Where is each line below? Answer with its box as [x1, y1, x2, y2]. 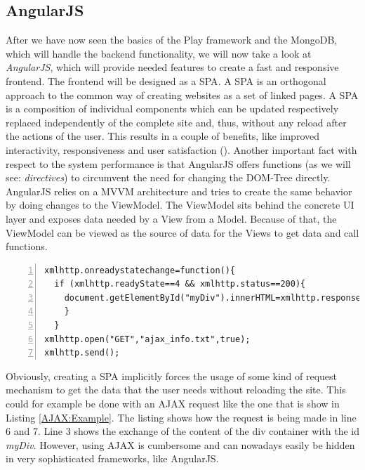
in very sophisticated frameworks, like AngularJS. [6, 451, 219, 466]
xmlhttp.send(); [44, 348, 120, 358]
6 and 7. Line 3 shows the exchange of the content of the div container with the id [6, 424, 359, 438]
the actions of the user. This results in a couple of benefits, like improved [6, 129, 320, 143]
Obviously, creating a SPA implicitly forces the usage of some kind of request [6, 368, 338, 383]
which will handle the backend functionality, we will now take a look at [6, 46, 312, 60]
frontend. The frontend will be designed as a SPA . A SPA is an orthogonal [6, 73, 326, 88]
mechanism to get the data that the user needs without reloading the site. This [6, 382, 346, 397]
